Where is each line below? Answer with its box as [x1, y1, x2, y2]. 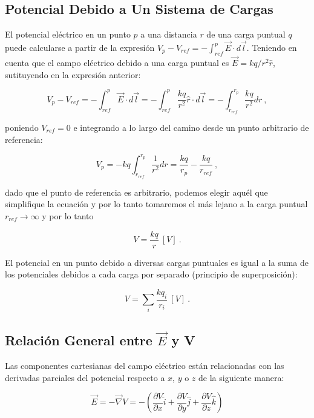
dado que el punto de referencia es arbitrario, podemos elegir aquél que [5, 185, 268, 198]
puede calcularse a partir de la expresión [5, 41, 155, 54]
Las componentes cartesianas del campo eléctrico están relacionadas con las [5, 359, 284, 371]
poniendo [5, 121, 39, 133]
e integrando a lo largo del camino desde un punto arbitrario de [73, 121, 309, 133]
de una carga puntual [206, 28, 286, 41]
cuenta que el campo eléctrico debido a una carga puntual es [5, 56, 229, 69]
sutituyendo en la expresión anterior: [5, 68, 141, 81]
